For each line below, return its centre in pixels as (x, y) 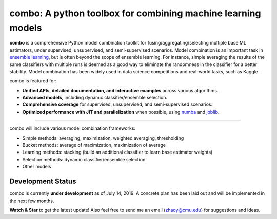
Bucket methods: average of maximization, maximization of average (94, 145)
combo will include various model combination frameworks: (73, 128)
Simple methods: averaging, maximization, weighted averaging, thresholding (103, 138)
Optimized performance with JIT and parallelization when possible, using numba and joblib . (121, 112)
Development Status (43, 181)
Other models (37, 167)
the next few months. (32, 201)
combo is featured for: (33, 81)
